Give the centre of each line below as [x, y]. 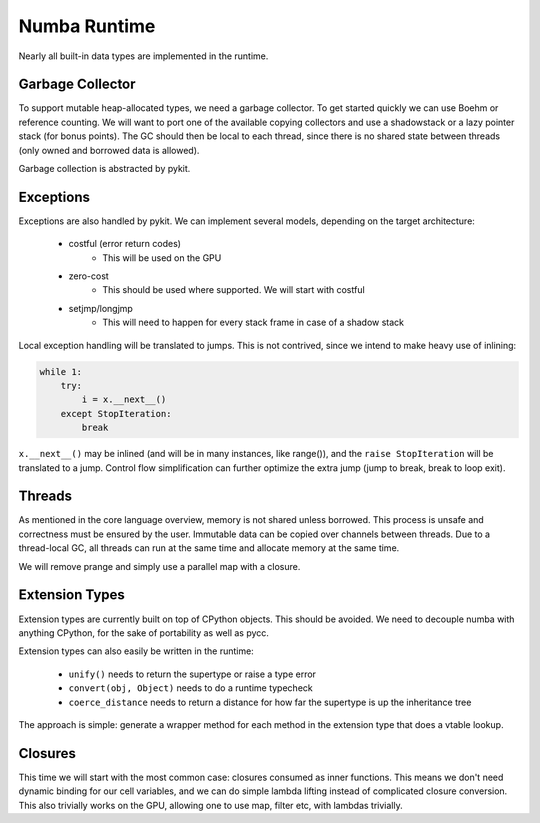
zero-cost [88, 276]
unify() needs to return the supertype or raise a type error [192, 674]
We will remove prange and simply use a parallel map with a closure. [159, 566]
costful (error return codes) [125, 244]
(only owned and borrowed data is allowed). [109, 150]
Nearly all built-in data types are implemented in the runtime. [143, 56]
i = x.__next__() [124, 399]
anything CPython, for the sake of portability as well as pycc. [144, 632]
